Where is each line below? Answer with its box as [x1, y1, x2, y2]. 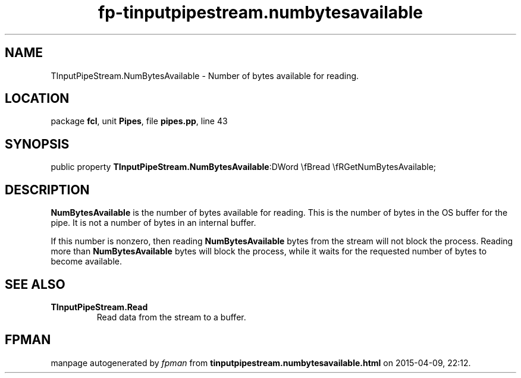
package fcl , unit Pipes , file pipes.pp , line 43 [51, 116, 228, 127]
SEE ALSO [5, 276, 65, 292]
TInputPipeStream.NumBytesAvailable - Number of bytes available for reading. [51, 70, 359, 81]
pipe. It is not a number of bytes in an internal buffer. [51, 218, 256, 228]
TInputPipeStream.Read [51, 301, 148, 312]
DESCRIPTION [5, 182, 90, 197]
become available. [51, 256, 122, 267]
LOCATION [5, 91, 70, 106]
